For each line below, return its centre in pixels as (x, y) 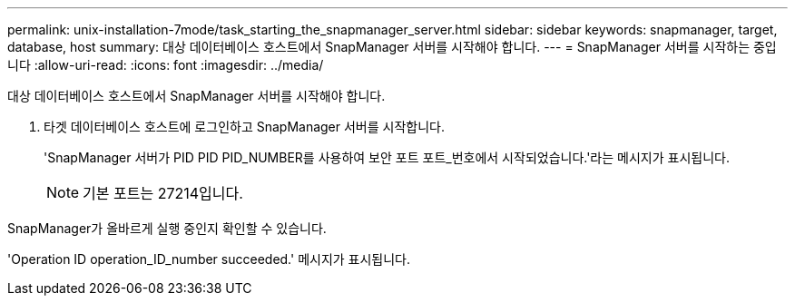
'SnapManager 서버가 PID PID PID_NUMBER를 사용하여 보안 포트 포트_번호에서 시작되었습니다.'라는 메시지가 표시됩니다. (387, 157)
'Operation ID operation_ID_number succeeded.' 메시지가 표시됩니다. (209, 259)
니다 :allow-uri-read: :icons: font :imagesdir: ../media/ (166, 65)
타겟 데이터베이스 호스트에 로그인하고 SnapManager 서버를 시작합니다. (245, 127)
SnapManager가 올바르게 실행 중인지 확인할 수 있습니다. (167, 228)
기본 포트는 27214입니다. (163, 193)
